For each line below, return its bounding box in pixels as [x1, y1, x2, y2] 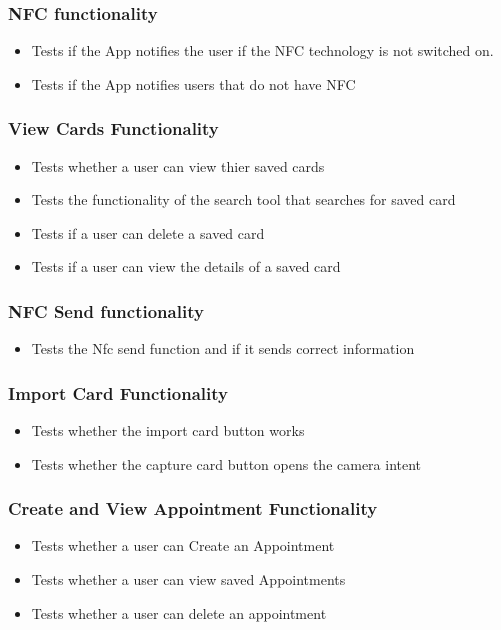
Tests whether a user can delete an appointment [31, 602, 327, 623]
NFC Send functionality [8, 298, 204, 323]
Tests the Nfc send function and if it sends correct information [31, 338, 415, 359]
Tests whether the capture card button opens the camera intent [31, 453, 422, 474]
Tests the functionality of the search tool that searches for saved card [31, 189, 456, 210]
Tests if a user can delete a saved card [31, 222, 265, 243]
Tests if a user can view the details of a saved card [31, 256, 341, 277]
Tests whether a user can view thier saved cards [31, 155, 325, 176]
